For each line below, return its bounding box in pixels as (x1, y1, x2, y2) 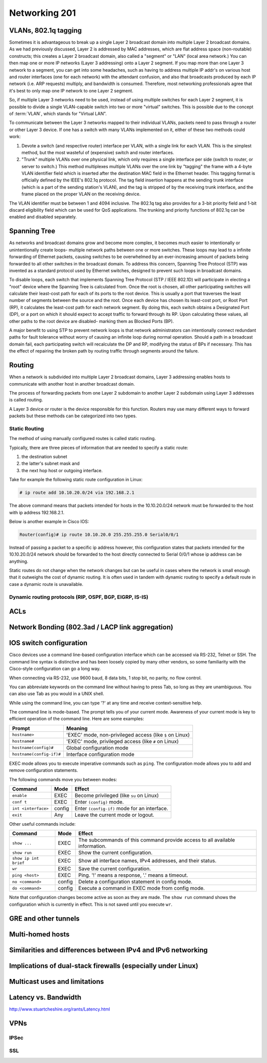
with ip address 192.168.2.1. (9, 509, 65, 515)
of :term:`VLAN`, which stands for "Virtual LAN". (9, 110, 107, 116)
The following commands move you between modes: (9, 776, 117, 782)
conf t (12, 799, 27, 804)
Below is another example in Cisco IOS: (9, 518, 89, 524)
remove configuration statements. (9, 767, 79, 773)
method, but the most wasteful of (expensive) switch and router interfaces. (21, 149, 174, 155)
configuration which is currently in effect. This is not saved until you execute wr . (9, 901, 173, 907)
